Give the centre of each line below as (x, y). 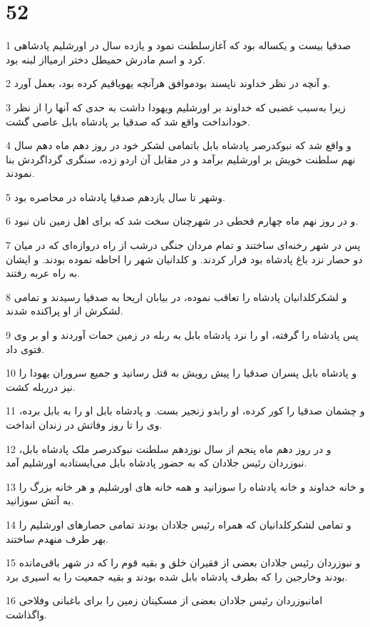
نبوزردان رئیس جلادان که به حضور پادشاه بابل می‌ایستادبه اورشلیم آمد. (156, 463)
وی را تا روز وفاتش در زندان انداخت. (84, 424)
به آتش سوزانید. (40, 500)
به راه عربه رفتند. (43, 273)
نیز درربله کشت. (41, 386)
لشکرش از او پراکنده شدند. (65, 311)
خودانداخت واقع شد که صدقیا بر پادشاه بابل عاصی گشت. (128, 121)
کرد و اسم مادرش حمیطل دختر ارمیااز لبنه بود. (106, 59)
